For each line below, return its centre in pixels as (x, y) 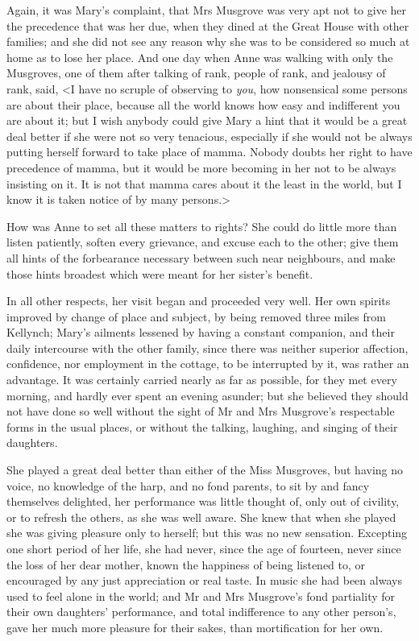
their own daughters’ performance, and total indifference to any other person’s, (201, 612)
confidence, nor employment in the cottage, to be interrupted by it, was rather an (208, 364)
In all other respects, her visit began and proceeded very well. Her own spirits (199, 301)
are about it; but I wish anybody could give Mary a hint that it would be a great (207, 120)
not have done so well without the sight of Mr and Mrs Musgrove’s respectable (201, 411)
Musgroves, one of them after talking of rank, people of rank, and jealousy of (196, 73)
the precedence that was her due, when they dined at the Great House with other (208, 25)
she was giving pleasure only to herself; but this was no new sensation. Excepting (207, 533)
